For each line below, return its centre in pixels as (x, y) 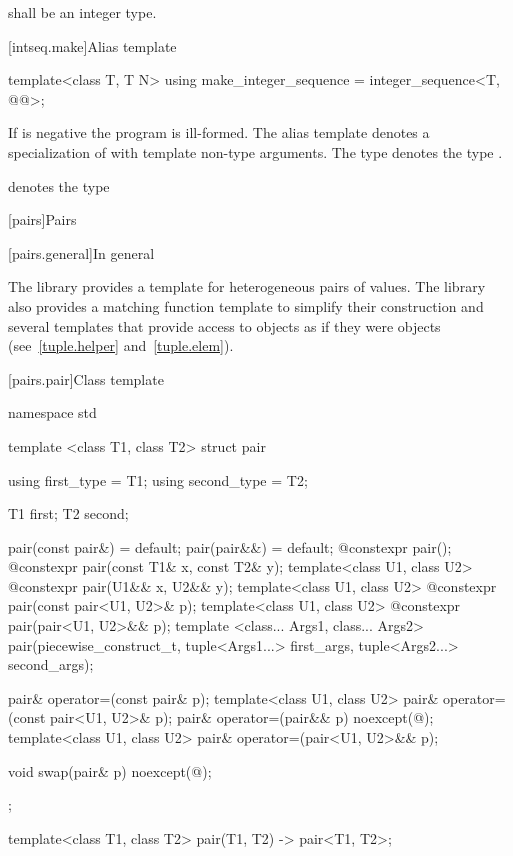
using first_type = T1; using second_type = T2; (158, 479)
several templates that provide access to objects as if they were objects (224, 325)
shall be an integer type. (82, 12)
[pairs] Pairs (42, 219)
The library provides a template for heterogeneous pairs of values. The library (247, 286)
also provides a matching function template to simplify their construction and (246, 305)
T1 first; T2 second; (68, 513)
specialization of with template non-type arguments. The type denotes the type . (255, 151)
